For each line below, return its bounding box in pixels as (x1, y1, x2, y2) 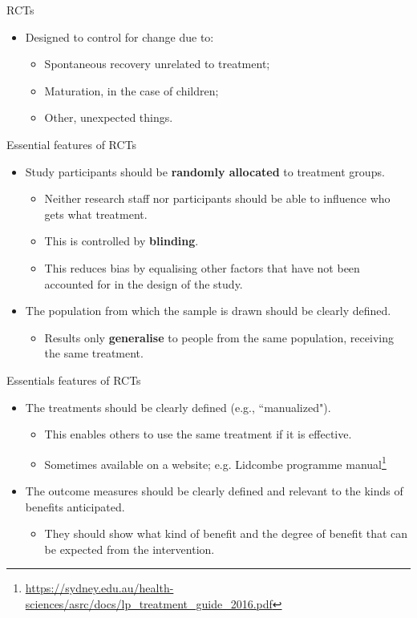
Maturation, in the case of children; (44, 82, 219, 99)
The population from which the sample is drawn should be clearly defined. (25, 302, 391, 319)
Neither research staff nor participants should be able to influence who (44, 190, 391, 207)
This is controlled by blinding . (44, 232, 199, 249)
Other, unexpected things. (44, 109, 173, 126)
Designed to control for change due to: (25, 28, 214, 45)
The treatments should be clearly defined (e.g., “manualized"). (25, 398, 331, 415)
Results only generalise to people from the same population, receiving (44, 329, 394, 345)
